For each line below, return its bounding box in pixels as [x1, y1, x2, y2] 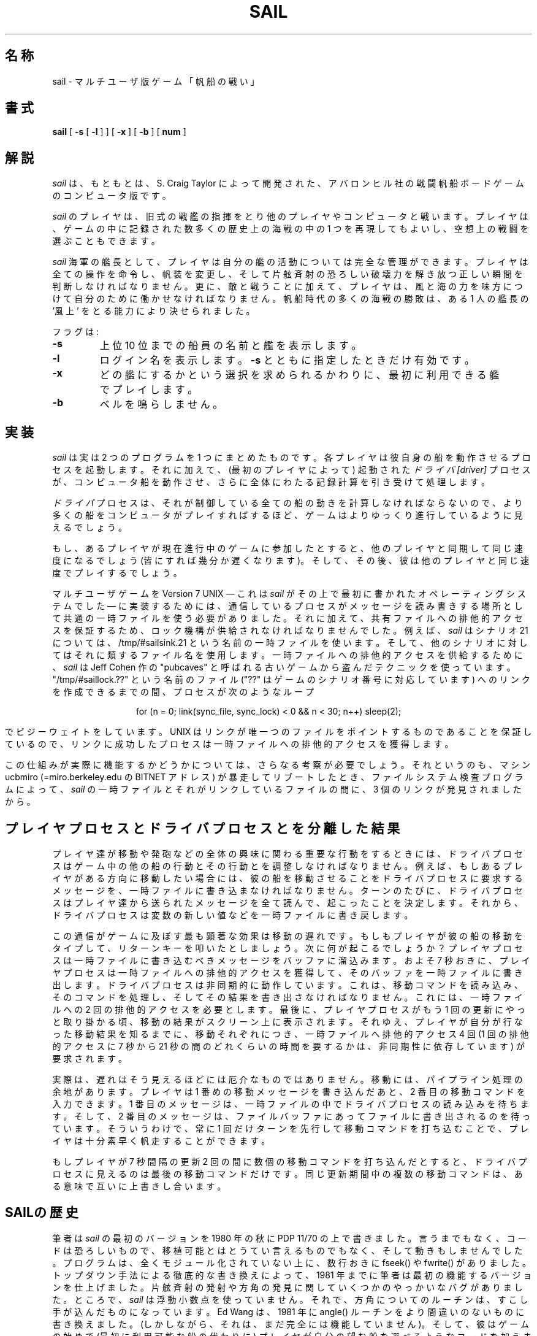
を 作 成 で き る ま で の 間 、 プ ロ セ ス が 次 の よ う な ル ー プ [52, 686, 314, 697]
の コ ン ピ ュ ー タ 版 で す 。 [52, 190, 171, 201]
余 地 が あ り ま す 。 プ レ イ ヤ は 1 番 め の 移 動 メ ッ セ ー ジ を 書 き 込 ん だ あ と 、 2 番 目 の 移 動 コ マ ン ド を [52, 1086, 525, 1097]
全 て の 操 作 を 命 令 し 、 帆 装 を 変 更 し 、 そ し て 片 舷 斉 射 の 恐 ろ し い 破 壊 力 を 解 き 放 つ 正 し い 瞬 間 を [52, 269, 523, 280]
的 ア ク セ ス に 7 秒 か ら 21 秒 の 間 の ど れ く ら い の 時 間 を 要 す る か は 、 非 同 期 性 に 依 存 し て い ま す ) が [52, 1040, 525, 1051]
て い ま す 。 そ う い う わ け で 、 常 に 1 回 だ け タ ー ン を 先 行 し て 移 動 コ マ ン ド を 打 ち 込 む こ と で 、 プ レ [52, 1123, 529, 1134]
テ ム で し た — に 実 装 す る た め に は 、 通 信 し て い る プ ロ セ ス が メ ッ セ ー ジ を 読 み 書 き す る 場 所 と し [52, 601, 523, 612]
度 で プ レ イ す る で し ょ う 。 [52, 567, 182, 578]
